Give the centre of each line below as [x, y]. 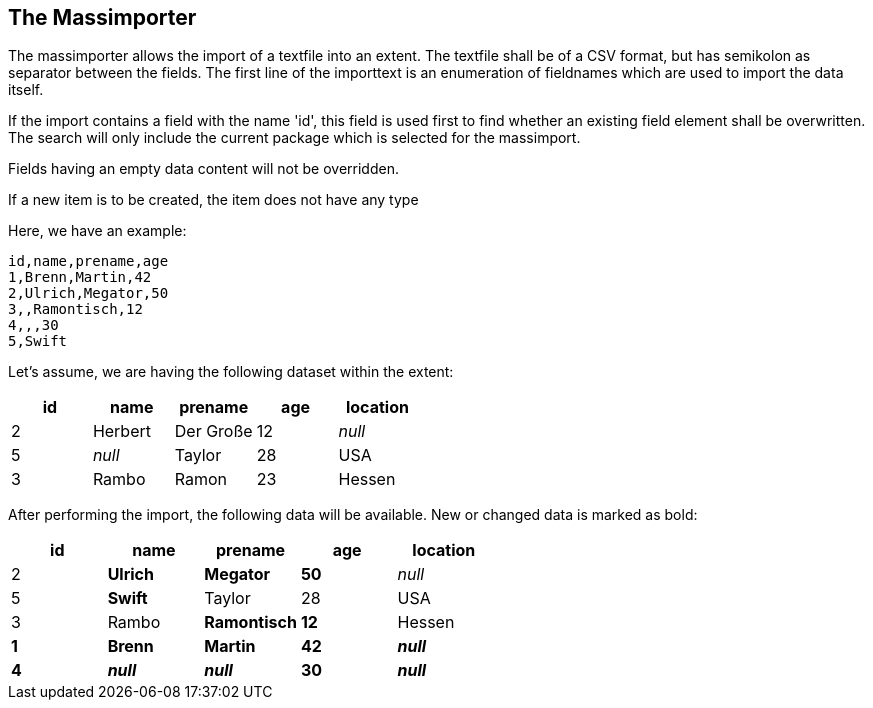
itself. [26, 90]
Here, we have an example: [97, 231]
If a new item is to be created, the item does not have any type [213, 200]
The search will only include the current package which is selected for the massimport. [294, 138]
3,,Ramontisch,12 [75, 309]
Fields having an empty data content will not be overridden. [203, 169]
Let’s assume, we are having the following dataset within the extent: [231, 372]
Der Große [213, 431]
